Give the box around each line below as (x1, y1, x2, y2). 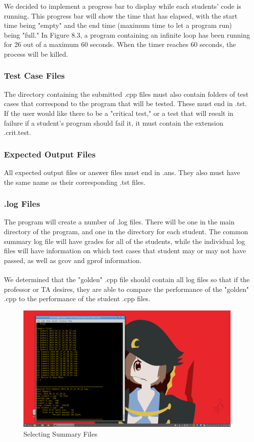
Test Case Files (4, 69, 65, 82)
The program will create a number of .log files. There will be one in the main (4, 217, 234, 227)
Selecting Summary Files (23, 428, 98, 439)
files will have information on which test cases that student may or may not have (4, 245, 246, 256)
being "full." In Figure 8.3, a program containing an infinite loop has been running (4, 29, 250, 40)
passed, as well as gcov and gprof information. (4, 255, 142, 265)
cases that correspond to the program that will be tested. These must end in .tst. (4, 98, 247, 109)
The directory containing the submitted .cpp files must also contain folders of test (4, 88, 249, 99)
